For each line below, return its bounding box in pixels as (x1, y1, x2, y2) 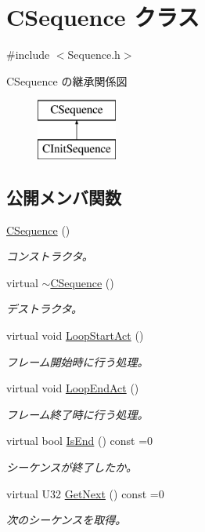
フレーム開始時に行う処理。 (6, 353, 149, 370)
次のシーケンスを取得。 (6, 512, 127, 528)
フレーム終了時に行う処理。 (6, 406, 149, 422)
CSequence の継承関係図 (6, 72, 128, 89)
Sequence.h (67, 46, 120, 63)
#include (6, 46, 50, 63)
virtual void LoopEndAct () (6, 380, 139, 396)
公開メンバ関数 (6, 184, 121, 209)
